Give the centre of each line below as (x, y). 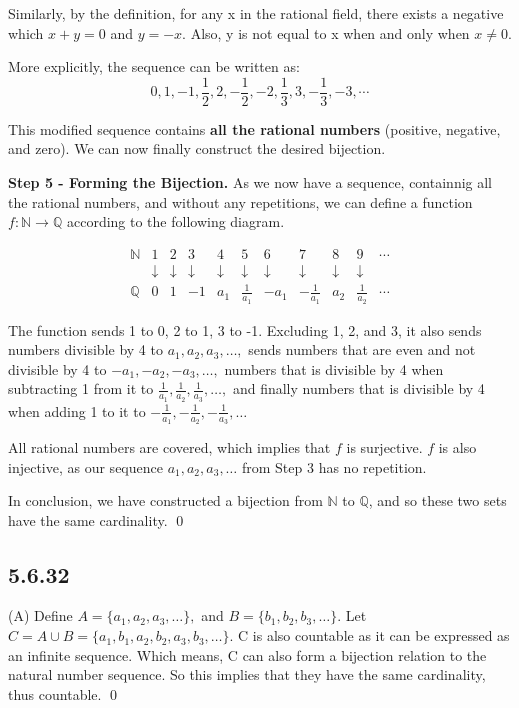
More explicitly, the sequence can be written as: (154, 66)
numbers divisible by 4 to (85, 349)
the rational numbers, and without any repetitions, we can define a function (240, 201)
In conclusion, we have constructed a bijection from (165, 500)
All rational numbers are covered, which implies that (169, 446)
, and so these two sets (437, 500)
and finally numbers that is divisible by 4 (358, 388)
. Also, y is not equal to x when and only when (326, 32)
